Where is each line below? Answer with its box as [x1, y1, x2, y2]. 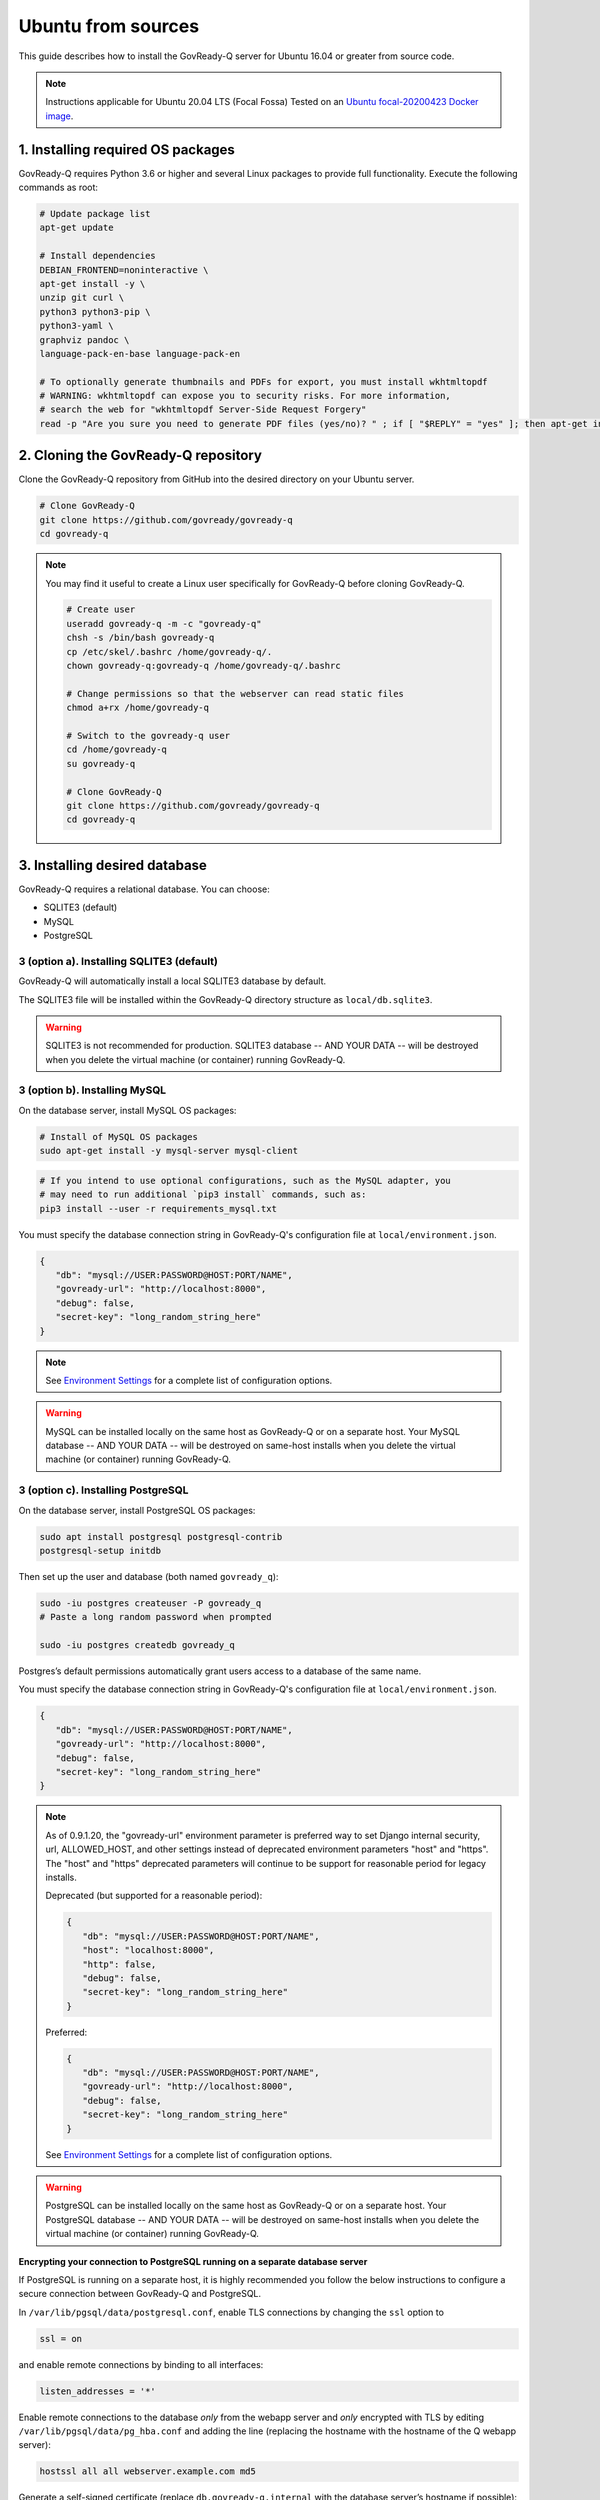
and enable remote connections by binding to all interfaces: [18, 2358, 264, 2370]
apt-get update [39, 222, 114, 234]
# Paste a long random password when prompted [39, 1611, 272, 1623]
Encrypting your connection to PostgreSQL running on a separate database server [18, 2255, 368, 2267]
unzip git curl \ [39, 292, 125, 304]
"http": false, [81, 1958, 157, 1970]
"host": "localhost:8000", [81, 1945, 215, 1956]
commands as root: [18, 181, 99, 194]
